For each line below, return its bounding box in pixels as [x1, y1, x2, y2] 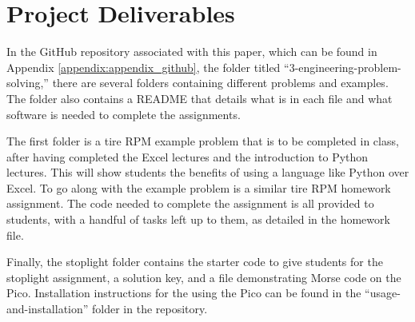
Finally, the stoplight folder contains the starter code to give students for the [6, 253, 383, 270]
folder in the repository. [92, 300, 208, 317]
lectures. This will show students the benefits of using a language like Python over [6, 164, 409, 181]
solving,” [6, 74, 49, 91]
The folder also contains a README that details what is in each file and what [6, 89, 393, 106]
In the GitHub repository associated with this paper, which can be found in [6, 43, 377, 60]
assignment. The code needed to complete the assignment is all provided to [6, 195, 374, 212]
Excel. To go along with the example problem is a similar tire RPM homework [6, 179, 391, 196]
